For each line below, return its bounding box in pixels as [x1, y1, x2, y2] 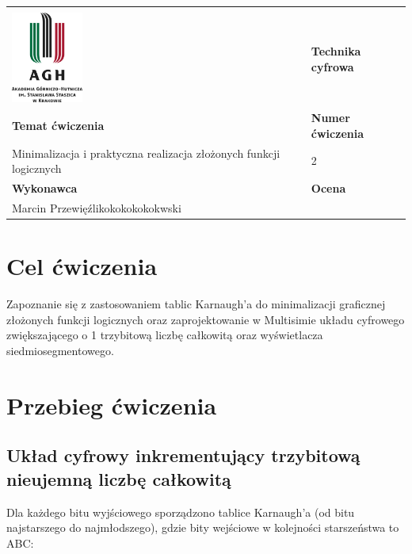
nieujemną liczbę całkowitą [6, 466, 231, 491]
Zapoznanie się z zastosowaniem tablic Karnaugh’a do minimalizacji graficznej [6, 296, 386, 312]
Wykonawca [12, 180, 78, 197]
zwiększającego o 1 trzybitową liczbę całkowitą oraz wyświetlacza [6, 327, 323, 343]
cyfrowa [311, 58, 354, 75]
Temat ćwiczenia [12, 117, 105, 134]
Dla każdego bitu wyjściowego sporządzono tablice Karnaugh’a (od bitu [6, 503, 355, 520]
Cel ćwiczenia [6, 250, 158, 282]
